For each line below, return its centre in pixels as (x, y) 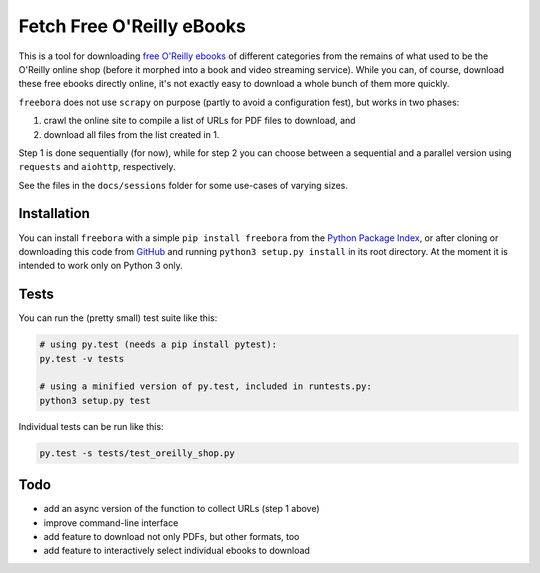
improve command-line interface (111, 522)
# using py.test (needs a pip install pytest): (158, 344)
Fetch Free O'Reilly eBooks (132, 26)
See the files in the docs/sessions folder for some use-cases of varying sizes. (183, 185)
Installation (54, 213)
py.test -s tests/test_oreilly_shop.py (137, 453)
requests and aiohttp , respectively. (97, 167)
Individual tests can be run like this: (91, 426)
